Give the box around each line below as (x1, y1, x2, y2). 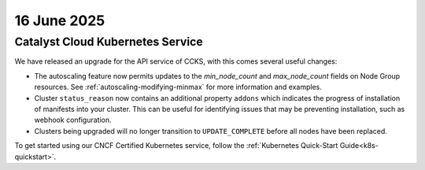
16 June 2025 (14, 12, 105, 29)
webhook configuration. (34, 115, 112, 125)
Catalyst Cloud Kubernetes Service (14, 35, 204, 49)
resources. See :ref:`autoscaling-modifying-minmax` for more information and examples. (34, 83, 322, 92)
